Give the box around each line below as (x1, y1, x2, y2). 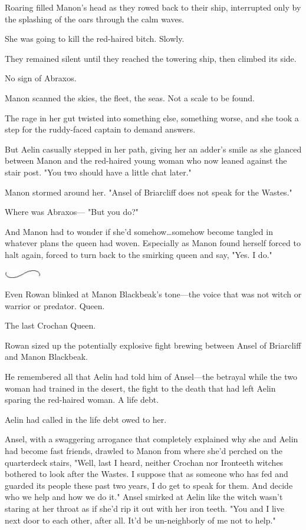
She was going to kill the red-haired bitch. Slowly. (5, 32, 185, 45)
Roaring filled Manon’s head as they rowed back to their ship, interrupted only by (5, 1, 301, 13)
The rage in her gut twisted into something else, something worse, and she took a (5, 111, 299, 124)
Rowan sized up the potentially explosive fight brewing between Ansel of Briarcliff (5, 339, 301, 351)
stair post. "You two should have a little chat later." (5, 165, 192, 178)
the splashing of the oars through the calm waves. (5, 12, 185, 25)
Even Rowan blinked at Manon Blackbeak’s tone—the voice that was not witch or (5, 288, 302, 300)
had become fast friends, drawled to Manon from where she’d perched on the (5, 445, 282, 457)
